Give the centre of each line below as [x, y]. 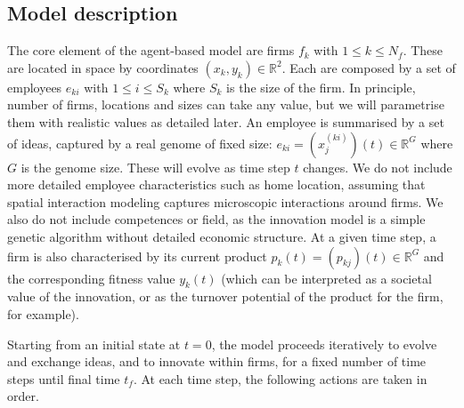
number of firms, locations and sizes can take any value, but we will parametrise [226, 104]
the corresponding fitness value [91, 278]
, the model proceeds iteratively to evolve [324, 344]
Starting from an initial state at [94, 344]
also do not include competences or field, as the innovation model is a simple [216, 219]
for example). [43, 313]
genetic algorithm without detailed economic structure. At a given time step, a [222, 236]
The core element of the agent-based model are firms [151, 50]
